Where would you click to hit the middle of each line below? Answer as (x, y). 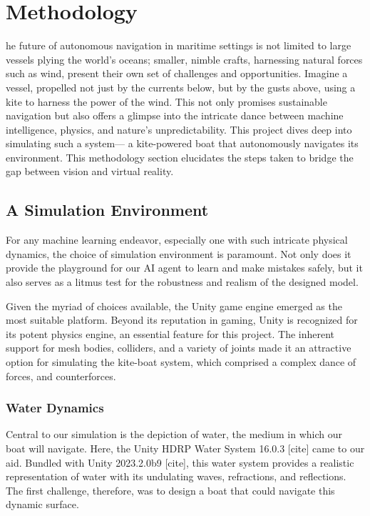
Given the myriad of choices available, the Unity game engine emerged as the (174, 306)
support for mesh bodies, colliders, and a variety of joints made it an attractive (179, 348)
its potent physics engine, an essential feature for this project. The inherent (170, 333)
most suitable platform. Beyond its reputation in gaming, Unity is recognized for (182, 320)
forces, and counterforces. (61, 376)
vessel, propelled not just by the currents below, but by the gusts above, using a (181, 87)
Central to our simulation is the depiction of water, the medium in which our (174, 434)
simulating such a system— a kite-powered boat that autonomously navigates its (182, 143)
